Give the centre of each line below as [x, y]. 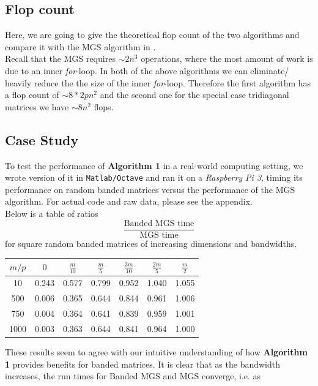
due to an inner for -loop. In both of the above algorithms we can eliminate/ [147, 70]
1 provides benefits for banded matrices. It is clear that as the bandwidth [142, 364]
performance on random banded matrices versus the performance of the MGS [150, 189]
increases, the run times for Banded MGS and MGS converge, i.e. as [133, 376]
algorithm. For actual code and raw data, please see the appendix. [129, 201]
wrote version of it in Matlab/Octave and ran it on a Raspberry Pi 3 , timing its [154, 177]
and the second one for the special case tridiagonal [194, 95]
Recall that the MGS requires [60, 59]
